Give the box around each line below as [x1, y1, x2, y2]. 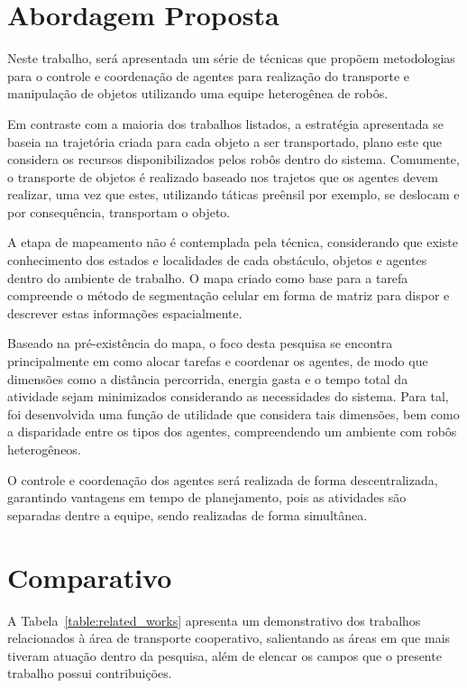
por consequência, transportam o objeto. [7, 202, 231, 221]
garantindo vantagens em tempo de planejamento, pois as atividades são [7, 488, 407, 507]
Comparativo [7, 558, 172, 595]
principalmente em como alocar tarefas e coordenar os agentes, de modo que [7, 352, 428, 371]
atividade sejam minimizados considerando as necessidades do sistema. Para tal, [7, 387, 449, 406]
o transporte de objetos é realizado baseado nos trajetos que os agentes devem [7, 167, 438, 186]
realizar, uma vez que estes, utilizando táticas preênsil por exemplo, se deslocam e [7, 185, 460, 204]
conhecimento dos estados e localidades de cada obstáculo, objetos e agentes [7, 251, 427, 270]
